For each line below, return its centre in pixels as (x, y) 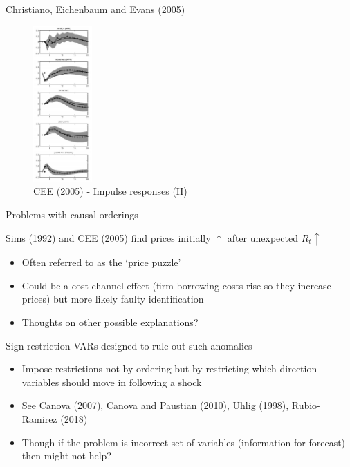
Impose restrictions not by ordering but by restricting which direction (169, 369)
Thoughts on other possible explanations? (110, 322)
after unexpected (262, 237)
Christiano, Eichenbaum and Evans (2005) (95, 9)
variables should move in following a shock (112, 382)
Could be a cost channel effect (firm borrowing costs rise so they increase (176, 285)
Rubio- (306, 405)
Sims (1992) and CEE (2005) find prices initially (108, 237)
